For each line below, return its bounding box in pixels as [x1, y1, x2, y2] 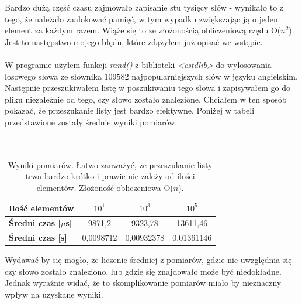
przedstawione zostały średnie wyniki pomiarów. [5, 115, 178, 128]
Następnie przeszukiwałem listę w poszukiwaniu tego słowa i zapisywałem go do [5, 81, 290, 94]
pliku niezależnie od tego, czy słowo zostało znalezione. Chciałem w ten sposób [5, 93, 287, 105]
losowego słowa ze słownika [5, 70, 102, 82]
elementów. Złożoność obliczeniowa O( [36, 181, 173, 193]
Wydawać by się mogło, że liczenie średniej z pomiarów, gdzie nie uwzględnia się [5, 254, 292, 266]
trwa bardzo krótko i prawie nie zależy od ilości [25, 170, 195, 182]
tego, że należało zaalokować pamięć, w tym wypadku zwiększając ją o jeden [5, 12, 278, 25]
